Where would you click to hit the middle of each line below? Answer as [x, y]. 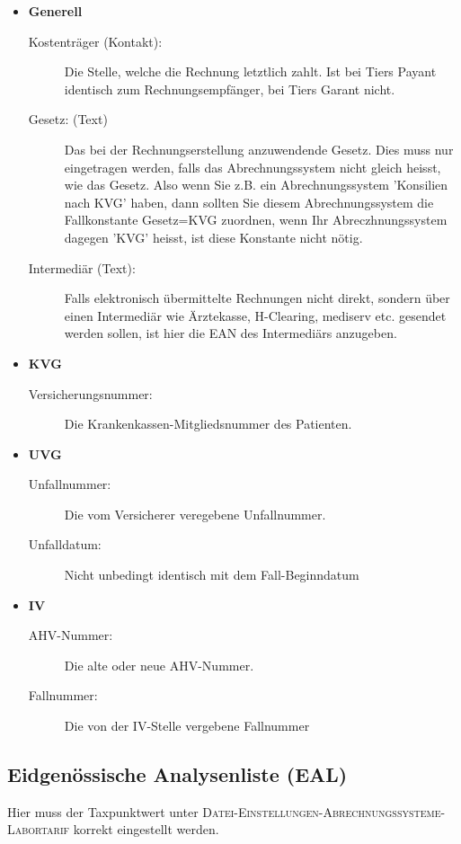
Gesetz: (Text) [68, 119]
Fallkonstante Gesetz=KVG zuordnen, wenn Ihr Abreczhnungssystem [256, 220]
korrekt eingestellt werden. [146, 829]
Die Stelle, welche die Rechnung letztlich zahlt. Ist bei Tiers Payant [250, 71]
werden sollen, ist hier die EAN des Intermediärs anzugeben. [230, 333]
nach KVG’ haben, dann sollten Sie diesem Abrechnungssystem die [249, 202]
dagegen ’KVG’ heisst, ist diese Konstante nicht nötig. [213, 237]
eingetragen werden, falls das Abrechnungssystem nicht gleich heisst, [253, 167]
